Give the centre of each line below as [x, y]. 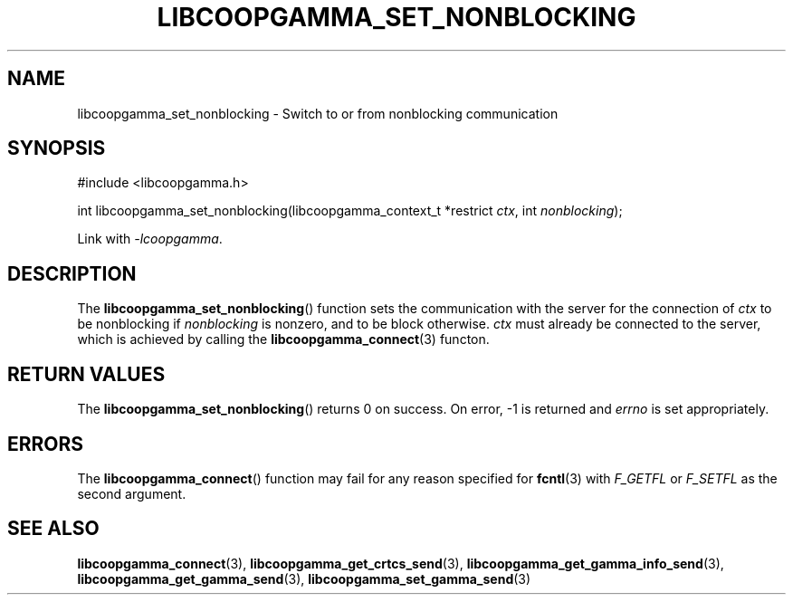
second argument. [132, 493]
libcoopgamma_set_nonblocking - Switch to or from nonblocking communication [318, 113]
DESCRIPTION [72, 273]
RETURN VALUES [86, 374]
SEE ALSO [53, 529]
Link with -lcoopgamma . [150, 239]
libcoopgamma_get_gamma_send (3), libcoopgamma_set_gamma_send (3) [304, 578]
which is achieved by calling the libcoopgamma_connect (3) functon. [283, 339]
